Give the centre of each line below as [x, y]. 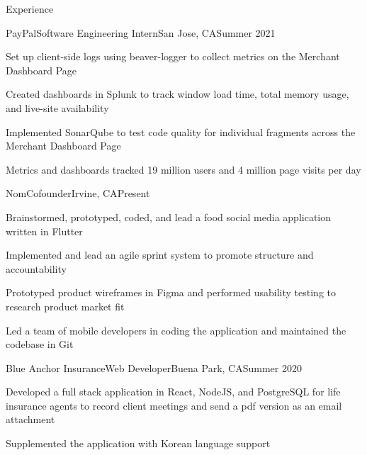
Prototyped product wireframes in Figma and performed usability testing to [171, 292]
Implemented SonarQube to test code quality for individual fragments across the [181, 131]
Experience [30, 9]
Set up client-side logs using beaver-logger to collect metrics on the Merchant [173, 56]
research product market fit [65, 306]
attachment [30, 419]
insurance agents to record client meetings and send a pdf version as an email [174, 405]
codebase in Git [40, 344]
